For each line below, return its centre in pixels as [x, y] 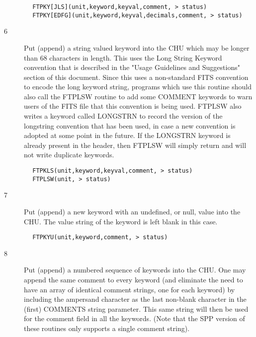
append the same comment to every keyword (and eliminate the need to [133, 279]
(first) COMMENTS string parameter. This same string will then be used [136, 308]
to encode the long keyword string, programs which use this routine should [138, 87]
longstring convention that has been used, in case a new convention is [130, 125]
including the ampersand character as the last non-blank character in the [135, 299]
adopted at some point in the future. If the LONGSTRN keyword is [127, 135]
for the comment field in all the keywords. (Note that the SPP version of [134, 318]
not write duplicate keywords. [69, 155]
